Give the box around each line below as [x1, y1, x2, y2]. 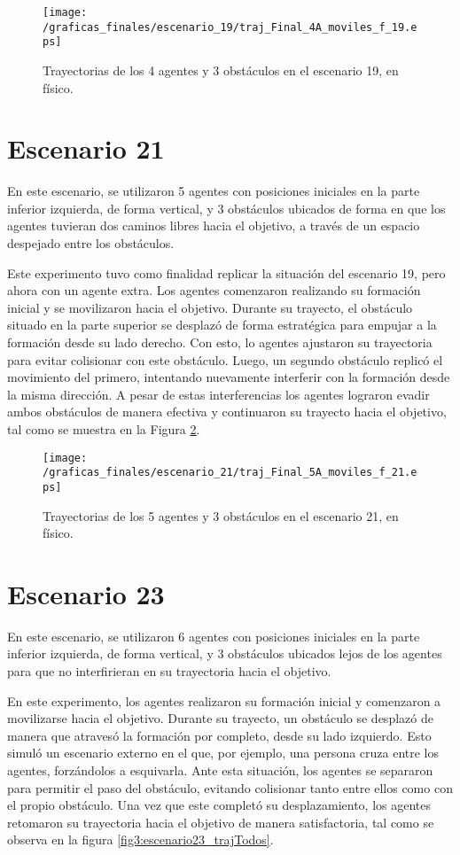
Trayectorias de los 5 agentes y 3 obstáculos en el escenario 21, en [43, 506, 399, 525]
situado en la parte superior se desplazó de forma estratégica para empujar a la [7, 315, 437, 334]
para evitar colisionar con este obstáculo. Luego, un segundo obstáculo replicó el [7, 350, 443, 369]
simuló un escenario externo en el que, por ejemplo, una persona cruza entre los [7, 743, 440, 762]
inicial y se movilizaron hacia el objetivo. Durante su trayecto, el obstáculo [7, 298, 413, 316]
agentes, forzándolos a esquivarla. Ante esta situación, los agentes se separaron [7, 761, 433, 780]
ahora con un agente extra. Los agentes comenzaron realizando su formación [7, 281, 421, 299]
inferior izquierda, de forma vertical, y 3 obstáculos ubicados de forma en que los [7, 198, 446, 217]
